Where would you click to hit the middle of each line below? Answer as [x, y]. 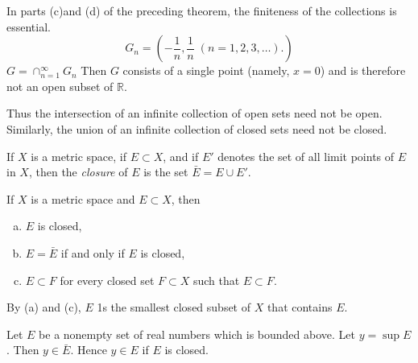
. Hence [89, 350]
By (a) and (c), [44, 307]
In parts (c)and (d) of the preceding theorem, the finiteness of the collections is [202, 10]
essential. [29, 26]
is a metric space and [83, 198]
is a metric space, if [79, 156]
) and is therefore [363, 70]
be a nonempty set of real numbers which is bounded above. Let [197, 334]
